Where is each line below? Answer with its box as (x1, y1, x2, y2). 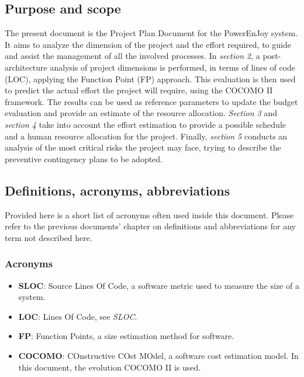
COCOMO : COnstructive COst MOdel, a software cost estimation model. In (18, 349, 299, 361)
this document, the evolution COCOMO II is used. (18, 361, 201, 373)
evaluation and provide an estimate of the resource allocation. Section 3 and (5, 107, 277, 119)
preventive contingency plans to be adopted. (5, 152, 163, 165)
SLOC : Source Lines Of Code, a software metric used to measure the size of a (18, 279, 299, 291)
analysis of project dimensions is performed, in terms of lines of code (50, 61, 295, 73)
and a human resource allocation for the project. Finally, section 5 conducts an (5, 130, 288, 142)
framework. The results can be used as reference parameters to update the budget (5, 95, 298, 107)
